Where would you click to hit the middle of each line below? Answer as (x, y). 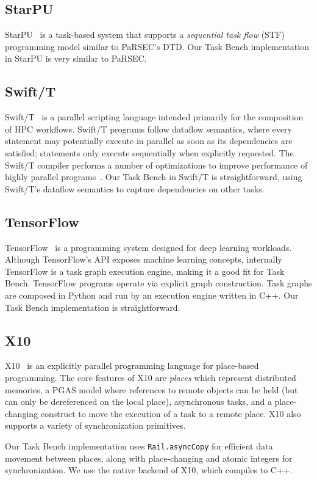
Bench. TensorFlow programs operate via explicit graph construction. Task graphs (158, 283)
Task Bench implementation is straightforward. (93, 307)
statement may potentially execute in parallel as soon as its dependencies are (149, 141)
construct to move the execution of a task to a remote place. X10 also (171, 413)
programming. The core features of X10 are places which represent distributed (151, 377)
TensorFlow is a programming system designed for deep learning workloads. (148, 247)
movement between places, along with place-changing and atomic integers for (149, 458)
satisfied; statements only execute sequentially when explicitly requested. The (149, 152)
